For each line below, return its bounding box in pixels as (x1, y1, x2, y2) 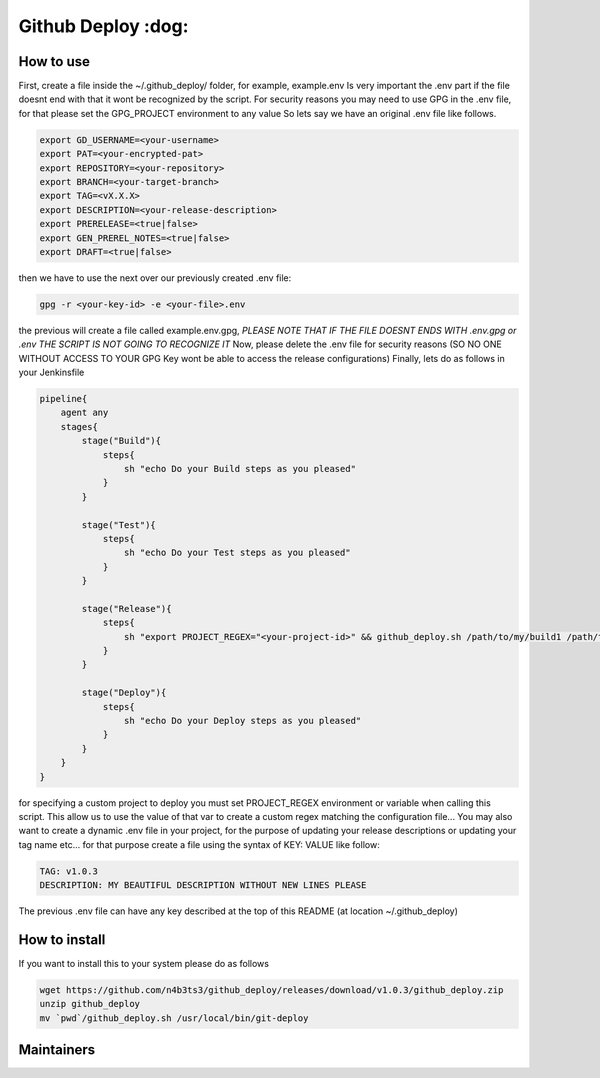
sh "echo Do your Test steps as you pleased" (123, 547, 351, 559)
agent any (60, 407, 109, 419)
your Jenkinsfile (18, 366, 85, 379)
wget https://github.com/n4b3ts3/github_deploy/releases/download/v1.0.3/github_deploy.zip (39, 985, 504, 996)
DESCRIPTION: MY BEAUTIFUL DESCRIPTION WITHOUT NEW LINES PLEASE (39, 880, 367, 891)
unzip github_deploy (39, 998, 140, 1010)
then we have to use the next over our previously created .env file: (18, 271, 292, 284)
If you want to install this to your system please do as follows (18, 958, 270, 970)
